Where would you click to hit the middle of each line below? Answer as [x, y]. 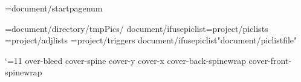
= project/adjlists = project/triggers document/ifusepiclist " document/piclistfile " [151, 40]
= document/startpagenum [54, 8]
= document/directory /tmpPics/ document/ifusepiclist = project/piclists [137, 28]
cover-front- [270, 60]
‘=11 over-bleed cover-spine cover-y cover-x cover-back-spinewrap [125, 60]
